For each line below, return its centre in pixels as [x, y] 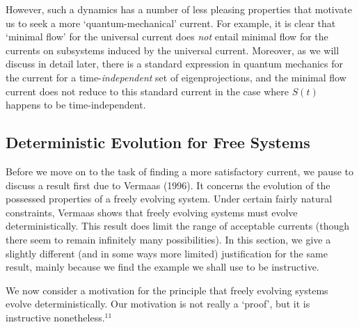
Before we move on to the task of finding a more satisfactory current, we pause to [179, 171]
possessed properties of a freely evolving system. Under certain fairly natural [169, 199]
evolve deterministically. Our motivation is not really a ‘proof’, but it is [158, 304]
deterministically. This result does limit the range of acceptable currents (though [178, 226]
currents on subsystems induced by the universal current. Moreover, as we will [173, 50]
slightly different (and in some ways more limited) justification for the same [167, 253]
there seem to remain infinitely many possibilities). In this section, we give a [168, 239]
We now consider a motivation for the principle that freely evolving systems [167, 290]
